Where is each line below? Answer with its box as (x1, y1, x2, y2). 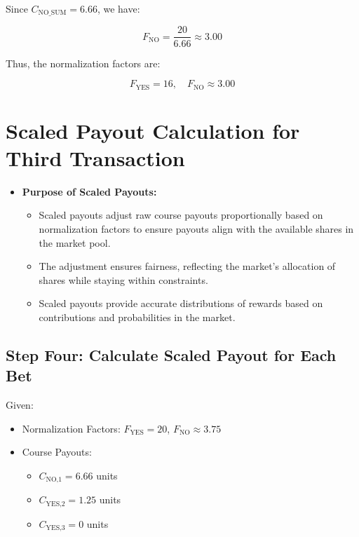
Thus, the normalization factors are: (6, 55, 161, 70)
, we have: (97, 1, 140, 15)
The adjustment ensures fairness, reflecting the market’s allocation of (39, 259, 336, 273)
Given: (6, 397, 34, 412)
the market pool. (39, 235, 111, 250)
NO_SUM (38, 9, 67, 17)
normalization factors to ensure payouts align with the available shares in (39, 222, 354, 236)
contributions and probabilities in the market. (39, 310, 236, 325)
